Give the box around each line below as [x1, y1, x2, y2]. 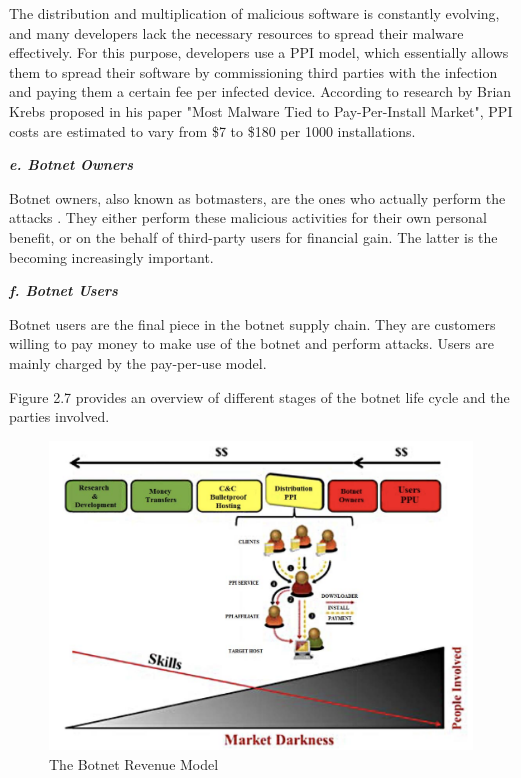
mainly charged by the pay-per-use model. [9, 352, 267, 373]
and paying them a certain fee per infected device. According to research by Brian [9, 81, 512, 102]
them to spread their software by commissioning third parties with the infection [9, 61, 498, 82]
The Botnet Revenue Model [49, 753, 219, 774]
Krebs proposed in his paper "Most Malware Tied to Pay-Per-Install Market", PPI [9, 100, 513, 121]
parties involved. [9, 406, 110, 427]
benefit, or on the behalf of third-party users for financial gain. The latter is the [9, 226, 498, 247]
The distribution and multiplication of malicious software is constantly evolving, [9, 3, 500, 23]
